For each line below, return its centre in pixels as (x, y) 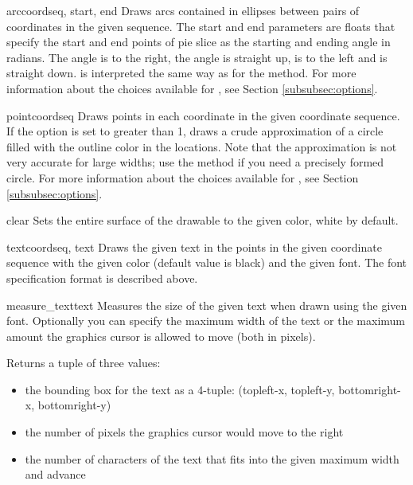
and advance (55, 474)
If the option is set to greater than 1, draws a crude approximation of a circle (195, 131)
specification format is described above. (102, 278)
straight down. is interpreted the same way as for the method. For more (181, 73)
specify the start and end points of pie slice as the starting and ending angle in (199, 42)
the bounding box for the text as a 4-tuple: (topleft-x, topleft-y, (180, 389)
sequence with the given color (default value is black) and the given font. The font (207, 262)
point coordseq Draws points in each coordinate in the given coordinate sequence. (203, 115)
